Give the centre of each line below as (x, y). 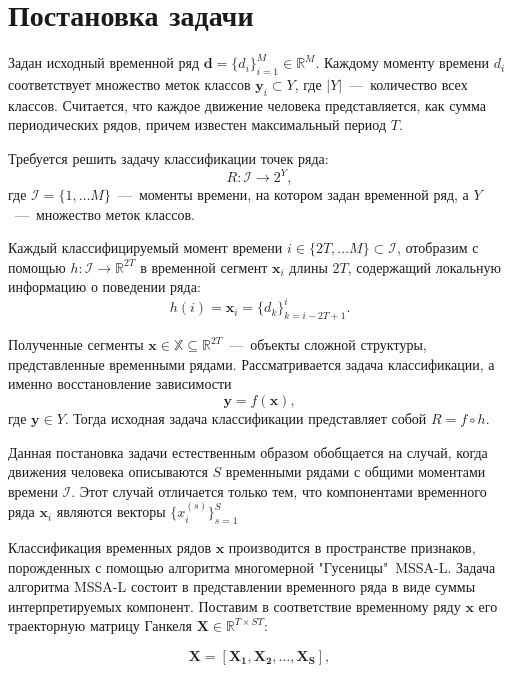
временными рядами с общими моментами (355, 471)
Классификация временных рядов (110, 547)
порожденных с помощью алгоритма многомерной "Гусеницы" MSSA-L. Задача (252, 566)
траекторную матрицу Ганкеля (100, 625)
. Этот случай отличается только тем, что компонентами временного (279, 490)
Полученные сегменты (76, 344)
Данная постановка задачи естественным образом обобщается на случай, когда (248, 451)
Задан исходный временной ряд (104, 62)
